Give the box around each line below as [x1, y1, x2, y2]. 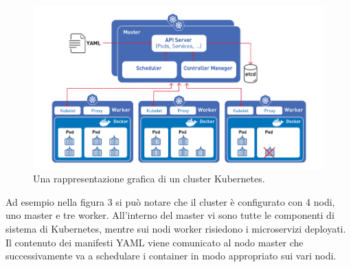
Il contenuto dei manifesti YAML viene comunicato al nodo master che [5, 235, 304, 249]
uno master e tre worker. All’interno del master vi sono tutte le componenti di [5, 208, 335, 222]
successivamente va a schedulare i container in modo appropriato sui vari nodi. [5, 248, 337, 263]
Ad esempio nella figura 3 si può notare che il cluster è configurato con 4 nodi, [5, 194, 335, 209]
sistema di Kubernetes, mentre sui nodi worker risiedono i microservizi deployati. [5, 222, 346, 236]
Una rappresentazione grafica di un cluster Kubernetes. [33, 171, 265, 186]
